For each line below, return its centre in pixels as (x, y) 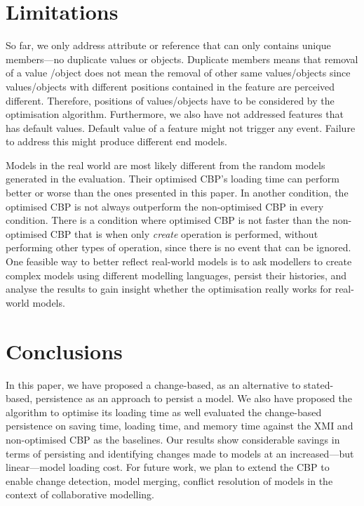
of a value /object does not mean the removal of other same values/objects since (178, 73)
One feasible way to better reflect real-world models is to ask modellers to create (179, 261)
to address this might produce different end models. (116, 141)
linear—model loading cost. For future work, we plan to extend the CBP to (168, 467)
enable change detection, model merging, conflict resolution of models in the (169, 480)
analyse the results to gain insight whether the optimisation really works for (169, 289)
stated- (319, 384)
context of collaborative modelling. (80, 494)
